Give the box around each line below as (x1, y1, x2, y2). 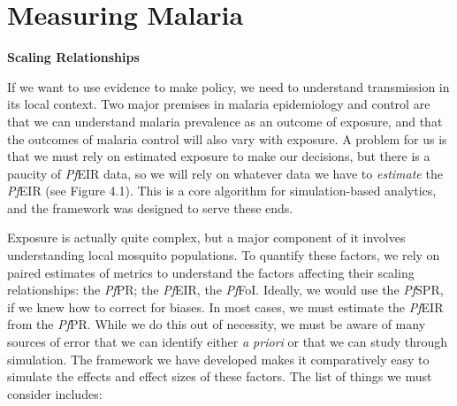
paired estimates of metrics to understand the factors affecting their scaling (7, 263, 415, 281)
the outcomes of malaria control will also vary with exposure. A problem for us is (7, 129, 447, 148)
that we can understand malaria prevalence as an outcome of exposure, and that (7, 111, 443, 130)
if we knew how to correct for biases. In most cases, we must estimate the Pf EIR (7, 297, 444, 316)
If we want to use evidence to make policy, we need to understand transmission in (7, 77, 450, 96)
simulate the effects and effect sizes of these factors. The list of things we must (7, 367, 432, 386)
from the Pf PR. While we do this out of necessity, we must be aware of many (7, 315, 426, 333)
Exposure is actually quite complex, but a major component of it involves (7, 228, 406, 247)
